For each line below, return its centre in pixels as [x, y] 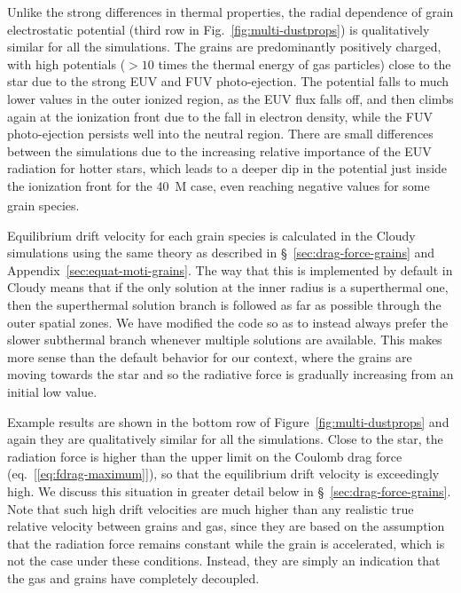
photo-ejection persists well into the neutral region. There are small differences [220, 134]
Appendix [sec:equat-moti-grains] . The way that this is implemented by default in [230, 269]
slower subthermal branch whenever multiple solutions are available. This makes [225, 340]
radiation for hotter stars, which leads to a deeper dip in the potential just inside [227, 168]
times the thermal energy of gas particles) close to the [305, 63]
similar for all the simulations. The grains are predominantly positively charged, [224, 47]
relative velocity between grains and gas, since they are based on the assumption [226, 526]
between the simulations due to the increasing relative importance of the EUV [219, 150]
